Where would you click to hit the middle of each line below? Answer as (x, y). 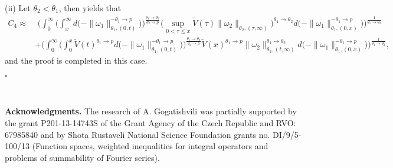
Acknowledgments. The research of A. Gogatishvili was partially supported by (151, 111)
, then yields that (90, 8)
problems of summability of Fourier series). (82, 157)
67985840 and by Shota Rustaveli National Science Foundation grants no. (137, 134)
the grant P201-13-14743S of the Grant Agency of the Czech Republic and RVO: (150, 122)
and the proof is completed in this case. (76, 60)
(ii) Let (18, 8)
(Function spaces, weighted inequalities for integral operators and (150, 146)
